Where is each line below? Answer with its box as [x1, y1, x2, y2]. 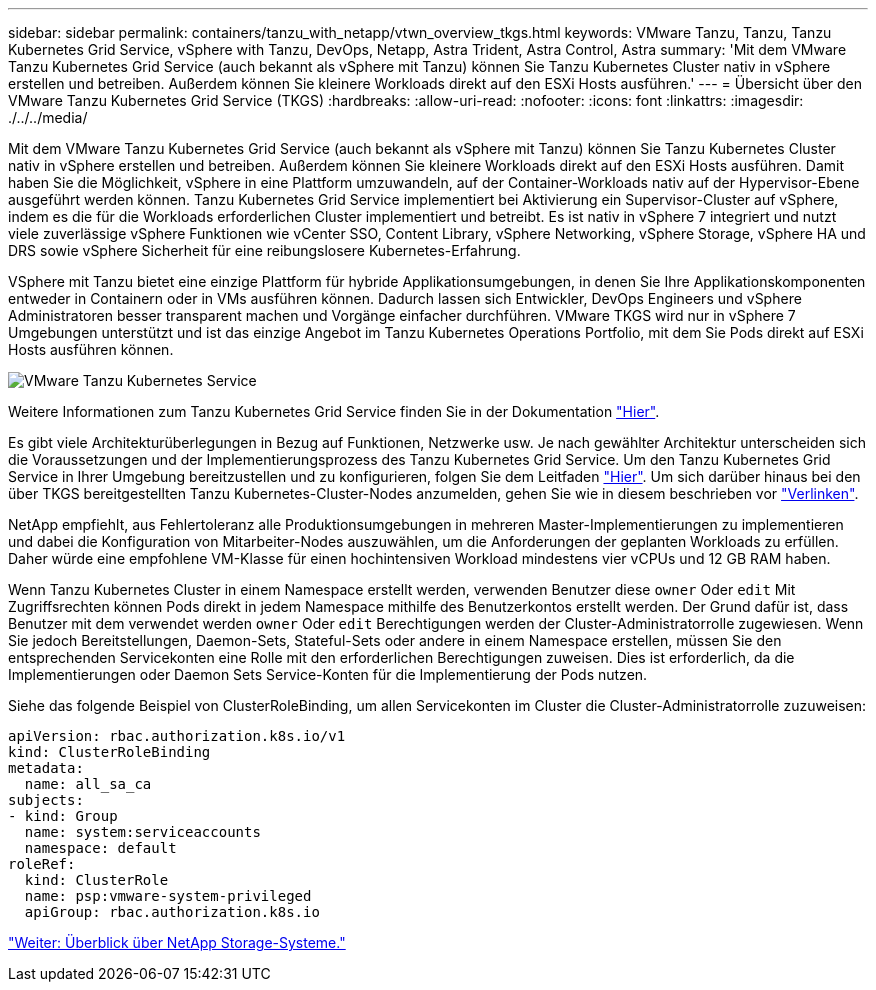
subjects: [8, 792, 84, 808]
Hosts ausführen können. [8, 341, 174, 358]
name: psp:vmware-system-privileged [24, 888, 312, 904]
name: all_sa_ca [24, 776, 152, 792]
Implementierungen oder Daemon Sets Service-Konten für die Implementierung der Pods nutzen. [8, 666, 648, 683]
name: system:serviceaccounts [24, 824, 261, 840]
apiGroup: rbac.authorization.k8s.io [24, 904, 320, 920]
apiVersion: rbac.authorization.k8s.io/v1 [8, 728, 346, 744]
